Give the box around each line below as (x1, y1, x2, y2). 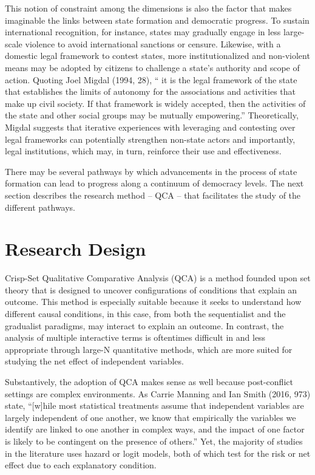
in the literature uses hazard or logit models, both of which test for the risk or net (5, 446, 311, 459)
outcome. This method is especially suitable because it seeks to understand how (5, 295, 302, 308)
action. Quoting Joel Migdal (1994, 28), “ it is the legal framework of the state (5, 73, 297, 86)
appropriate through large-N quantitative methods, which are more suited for (5, 343, 293, 355)
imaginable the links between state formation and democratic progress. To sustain (5, 13, 310, 26)
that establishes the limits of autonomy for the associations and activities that (5, 85, 296, 98)
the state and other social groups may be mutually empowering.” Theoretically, (5, 109, 299, 121)
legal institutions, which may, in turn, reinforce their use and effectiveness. (5, 145, 282, 157)
